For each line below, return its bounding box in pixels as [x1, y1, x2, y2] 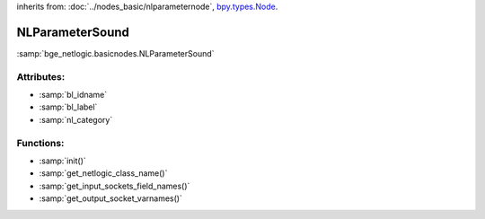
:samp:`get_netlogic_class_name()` [39, 168, 168, 179]
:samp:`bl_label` [39, 101, 98, 112]
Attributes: [16, 70, 66, 83]
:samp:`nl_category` [39, 114, 113, 125]
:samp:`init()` [39, 155, 87, 166]
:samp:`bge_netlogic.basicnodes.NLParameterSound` [16, 48, 215, 58]
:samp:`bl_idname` [39, 90, 108, 101]
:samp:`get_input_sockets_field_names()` [39, 180, 190, 191]
